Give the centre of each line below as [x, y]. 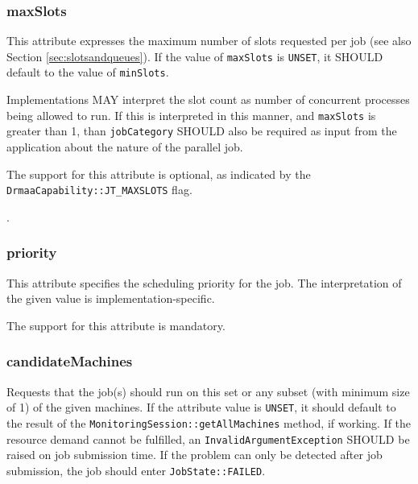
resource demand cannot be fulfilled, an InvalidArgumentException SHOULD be [208, 438]
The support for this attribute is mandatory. [116, 325]
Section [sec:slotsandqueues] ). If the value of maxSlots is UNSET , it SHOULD [195, 56]
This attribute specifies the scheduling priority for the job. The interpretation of [204, 282]
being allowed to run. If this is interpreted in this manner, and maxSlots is [191, 115]
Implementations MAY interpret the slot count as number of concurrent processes [208, 99]
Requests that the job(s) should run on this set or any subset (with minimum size [208, 391]
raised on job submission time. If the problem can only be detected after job [195, 455]
